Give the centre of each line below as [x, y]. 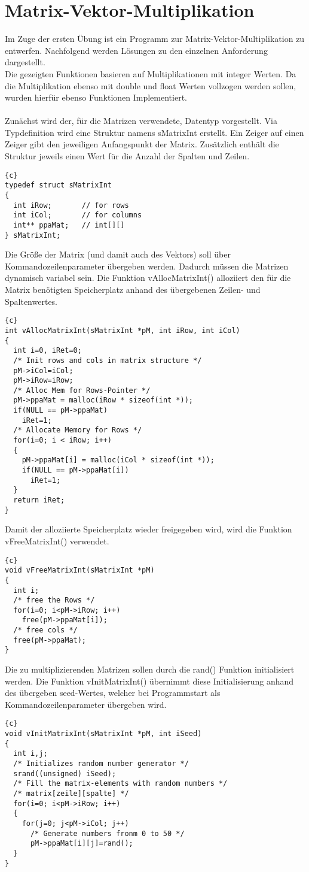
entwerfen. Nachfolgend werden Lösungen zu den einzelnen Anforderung [136, 50]
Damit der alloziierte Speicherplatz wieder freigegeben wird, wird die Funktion [149, 529]
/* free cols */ [45, 630]
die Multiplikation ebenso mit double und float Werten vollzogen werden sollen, [151, 85]
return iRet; [39, 500]
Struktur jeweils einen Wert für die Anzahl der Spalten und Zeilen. [127, 156]
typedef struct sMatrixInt [58, 185]
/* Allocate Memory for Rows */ [78, 430]
